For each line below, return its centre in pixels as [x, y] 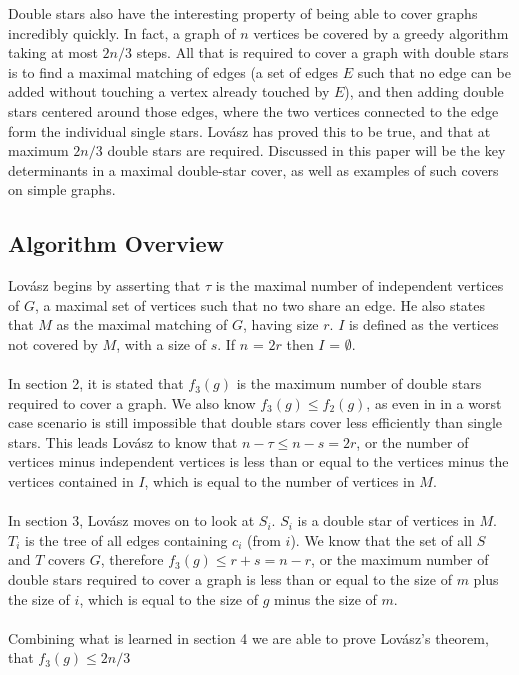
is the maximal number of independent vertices [359, 285]
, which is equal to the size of [169, 598]
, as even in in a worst [434, 402]
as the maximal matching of [142, 324]
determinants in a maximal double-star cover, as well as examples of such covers [253, 169]
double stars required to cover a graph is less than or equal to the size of [230, 579]
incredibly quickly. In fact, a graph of [122, 32]
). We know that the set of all [381, 539]
